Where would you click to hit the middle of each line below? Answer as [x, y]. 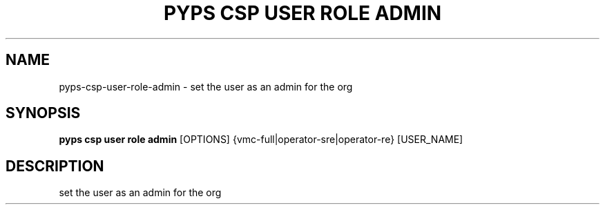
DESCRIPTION [55, 166]
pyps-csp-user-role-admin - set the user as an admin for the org [206, 86]
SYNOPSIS [43, 113]
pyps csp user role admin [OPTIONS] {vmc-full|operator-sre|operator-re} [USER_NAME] [261, 140]
